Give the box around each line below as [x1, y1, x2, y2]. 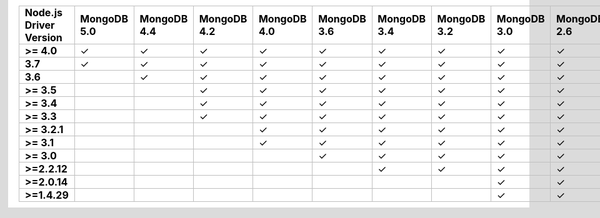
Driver [24, 18, 55, 32]
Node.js [24, 6, 63, 19]
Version [24, 31, 63, 44]
